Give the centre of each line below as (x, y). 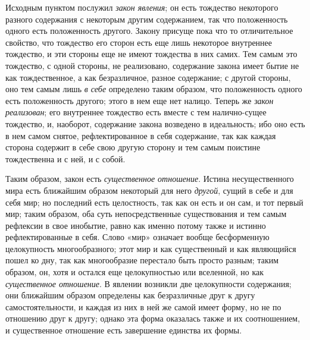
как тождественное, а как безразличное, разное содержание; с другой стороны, (148, 77)
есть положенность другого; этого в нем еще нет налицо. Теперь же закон (140, 100)
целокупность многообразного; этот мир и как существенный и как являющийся (151, 248)
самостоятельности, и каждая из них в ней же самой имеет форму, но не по (143, 306)
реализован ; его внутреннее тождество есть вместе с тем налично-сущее (136, 112)
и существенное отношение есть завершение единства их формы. (124, 330)
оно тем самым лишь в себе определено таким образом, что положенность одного (154, 89)
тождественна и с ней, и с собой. (65, 158)
